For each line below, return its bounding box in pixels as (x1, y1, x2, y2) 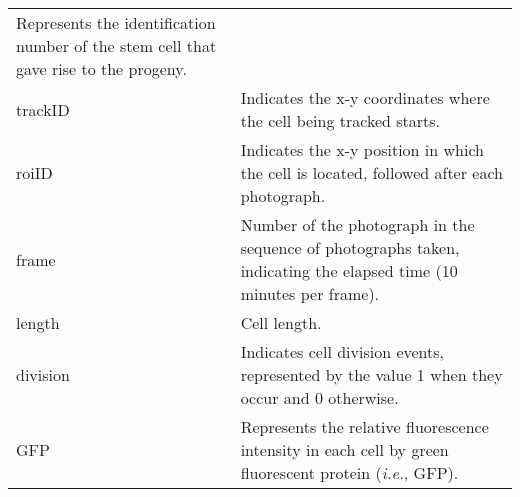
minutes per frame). (240, 282, 380, 305)
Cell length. (240, 311, 322, 334)
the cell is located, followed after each (240, 161, 503, 184)
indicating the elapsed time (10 (240, 259, 458, 282)
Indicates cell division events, (240, 340, 445, 363)
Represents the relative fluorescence (240, 415, 489, 438)
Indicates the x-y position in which (240, 138, 484, 161)
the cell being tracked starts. (240, 109, 441, 132)
